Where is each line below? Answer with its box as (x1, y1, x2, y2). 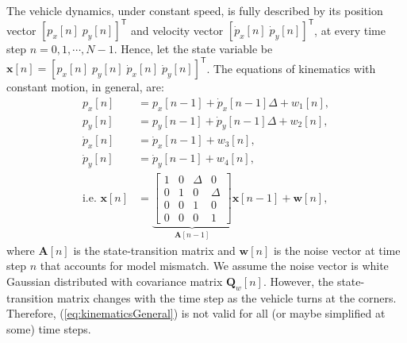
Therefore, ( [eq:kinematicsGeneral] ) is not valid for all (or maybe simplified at (6, 305, 386, 322)
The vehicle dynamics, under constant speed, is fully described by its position (6, 2, 383, 18)
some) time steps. (6, 320, 91, 337)
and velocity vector (130, 21, 224, 38)
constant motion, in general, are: (6, 79, 164, 95)
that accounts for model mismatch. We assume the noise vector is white (40, 257, 389, 274)
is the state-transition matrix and (73, 241, 236, 258)
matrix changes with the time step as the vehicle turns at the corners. (56, 289, 397, 306)
